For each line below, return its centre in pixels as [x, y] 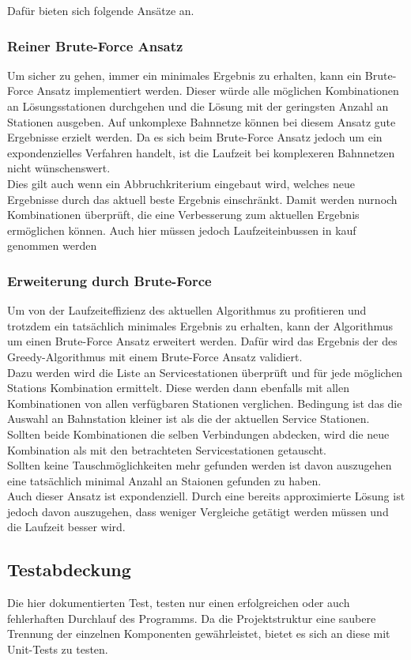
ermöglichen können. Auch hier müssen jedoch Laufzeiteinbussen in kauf [182, 230]
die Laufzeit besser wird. [66, 527]
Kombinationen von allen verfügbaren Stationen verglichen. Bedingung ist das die [205, 403]
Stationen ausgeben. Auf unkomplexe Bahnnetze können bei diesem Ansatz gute [202, 121]
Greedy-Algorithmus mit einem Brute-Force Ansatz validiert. [155, 356]
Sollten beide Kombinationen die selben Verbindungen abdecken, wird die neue [198, 434]
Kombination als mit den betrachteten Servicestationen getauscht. [167, 449]
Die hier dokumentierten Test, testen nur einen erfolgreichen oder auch [179, 603]
